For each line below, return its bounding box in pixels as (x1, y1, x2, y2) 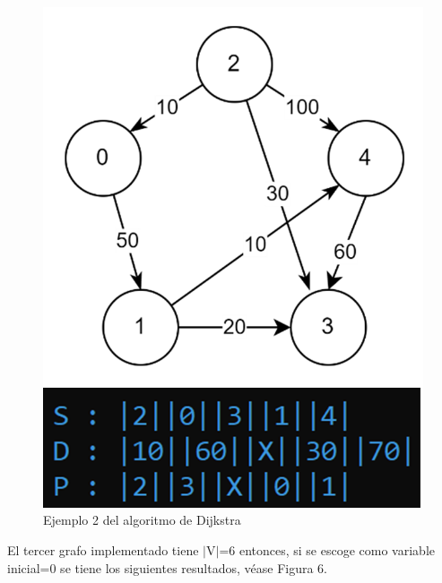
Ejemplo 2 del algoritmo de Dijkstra (43, 510, 241, 529)
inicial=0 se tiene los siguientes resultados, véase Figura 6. (7, 558, 327, 577)
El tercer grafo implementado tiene (7, 541, 199, 560)
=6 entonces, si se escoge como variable (219, 541, 435, 560)
